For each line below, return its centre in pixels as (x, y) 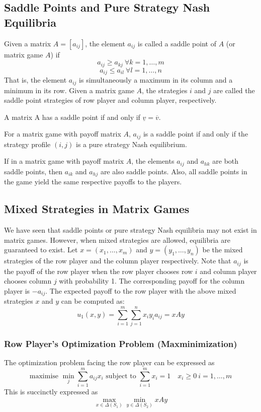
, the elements (153, 161)
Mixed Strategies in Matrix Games (97, 209)
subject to (121, 376)
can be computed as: (93, 301)
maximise (44, 376)
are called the (234, 90)
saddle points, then (33, 171)
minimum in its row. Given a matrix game (69, 90)
